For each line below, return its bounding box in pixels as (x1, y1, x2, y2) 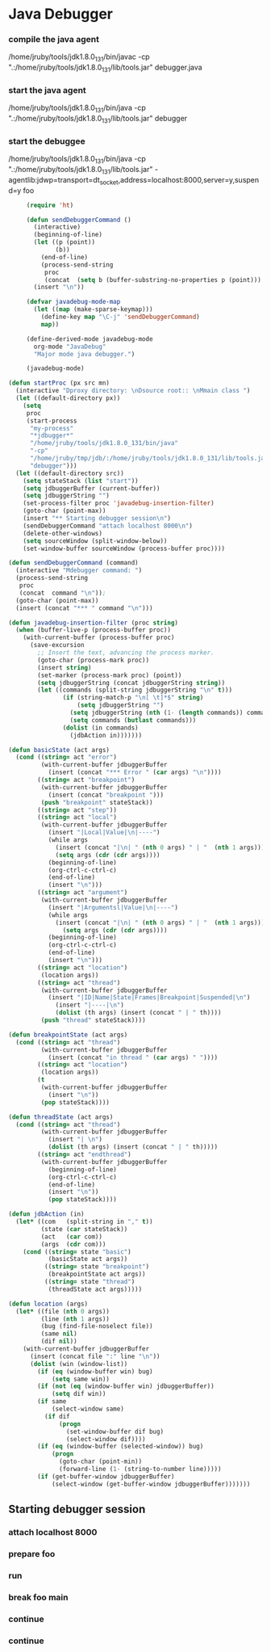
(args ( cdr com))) (40, 1240, 106, 1248)
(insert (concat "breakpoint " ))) (48, 791, 164, 799)
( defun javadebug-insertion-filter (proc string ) (8, 619, 179, 627)
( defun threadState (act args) (8, 1112, 114, 1121)
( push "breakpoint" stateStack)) (40, 798, 153, 806)
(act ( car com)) (40, 1233, 103, 1241)
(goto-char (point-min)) (59, 1457, 143, 1466)
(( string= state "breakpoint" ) (44, 1263, 150, 1271)
